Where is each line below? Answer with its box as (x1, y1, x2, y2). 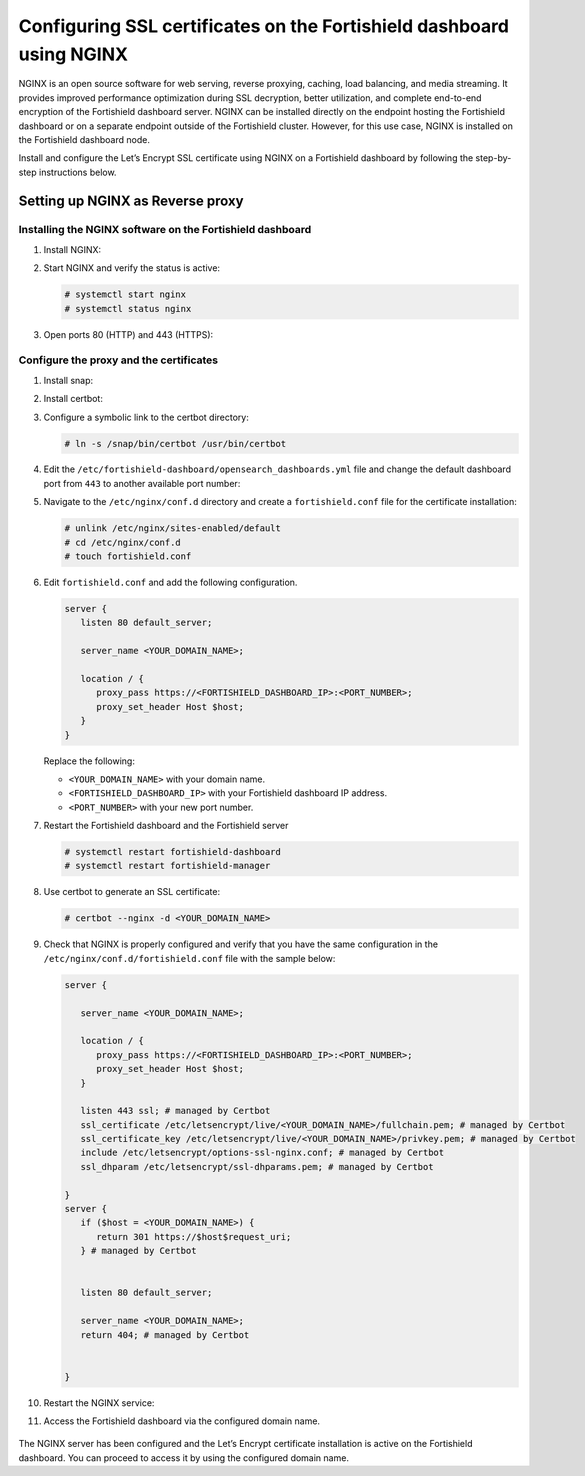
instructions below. (38, 166, 117, 178)
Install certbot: (43, 393, 104, 405)
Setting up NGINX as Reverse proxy (18, 192, 244, 209)
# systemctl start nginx (64, 289, 187, 300)
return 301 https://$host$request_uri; (96, 1231, 292, 1242)
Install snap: (43, 374, 94, 386)
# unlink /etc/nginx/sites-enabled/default (64, 523, 282, 534)
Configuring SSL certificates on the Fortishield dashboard (18, 15, 510, 37)
